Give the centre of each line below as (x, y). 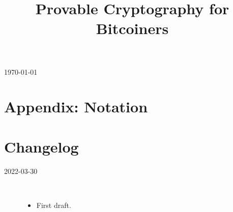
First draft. (54, 205)
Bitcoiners (132, 28)
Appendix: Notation (76, 107)
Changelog (41, 146)
